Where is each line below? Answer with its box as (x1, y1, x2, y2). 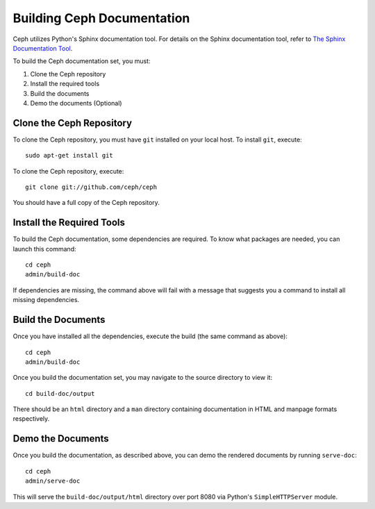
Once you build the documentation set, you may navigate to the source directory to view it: (12, 374, 273, 382)
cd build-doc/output (25, 390, 95, 397)
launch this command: (12, 244, 76, 253)
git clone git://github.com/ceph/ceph (25, 183, 158, 191)
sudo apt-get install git (25, 151, 114, 160)
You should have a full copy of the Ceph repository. (12, 199, 160, 207)
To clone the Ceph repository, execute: (12, 167, 124, 175)
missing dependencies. (12, 296, 80, 304)
